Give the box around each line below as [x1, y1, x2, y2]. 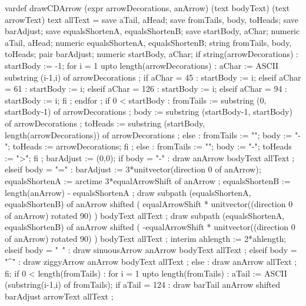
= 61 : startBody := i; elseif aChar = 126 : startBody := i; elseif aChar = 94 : [5, 82, 287, 95]
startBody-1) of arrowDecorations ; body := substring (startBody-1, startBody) [5, 105, 292, 118]
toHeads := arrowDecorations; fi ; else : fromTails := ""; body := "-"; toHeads [12, 140, 292, 152]
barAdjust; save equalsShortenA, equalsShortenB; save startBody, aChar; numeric [5, 25, 300, 37]
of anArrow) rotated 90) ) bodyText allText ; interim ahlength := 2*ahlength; [5, 232, 287, 244]
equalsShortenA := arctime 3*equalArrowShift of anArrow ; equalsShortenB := [5, 174, 291, 187]
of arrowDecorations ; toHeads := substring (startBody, [5, 117, 205, 129]
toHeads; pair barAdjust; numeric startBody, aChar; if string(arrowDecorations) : [5, 48, 298, 60]
